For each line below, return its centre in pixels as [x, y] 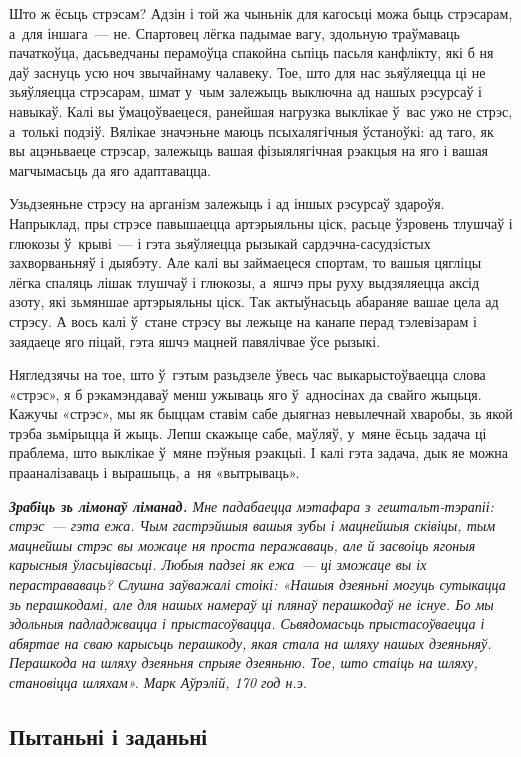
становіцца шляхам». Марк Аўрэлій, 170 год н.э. [158, 682]
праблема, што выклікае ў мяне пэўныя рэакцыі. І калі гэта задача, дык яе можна [259, 452]
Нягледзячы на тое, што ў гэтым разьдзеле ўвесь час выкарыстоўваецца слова [247, 374]
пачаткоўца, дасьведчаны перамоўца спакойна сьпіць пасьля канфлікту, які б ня [251, 52]
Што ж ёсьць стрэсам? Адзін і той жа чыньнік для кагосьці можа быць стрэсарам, [261, 13]
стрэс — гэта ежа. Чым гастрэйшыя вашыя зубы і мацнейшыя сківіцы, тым [252, 525]
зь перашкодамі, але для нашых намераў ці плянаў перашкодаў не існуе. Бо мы [251, 603]
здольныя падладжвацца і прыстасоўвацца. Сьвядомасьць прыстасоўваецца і [247, 623]
